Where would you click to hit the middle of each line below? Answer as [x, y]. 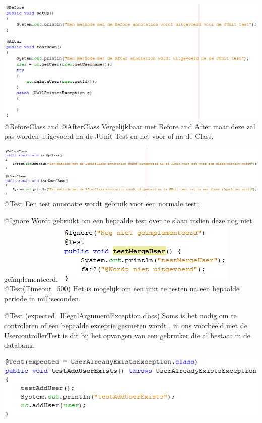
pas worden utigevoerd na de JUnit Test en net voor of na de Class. [109, 136]
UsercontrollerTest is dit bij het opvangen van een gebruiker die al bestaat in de [127, 335]
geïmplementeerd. [31, 279]
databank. [20, 345]
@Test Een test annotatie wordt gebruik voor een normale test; [102, 203]
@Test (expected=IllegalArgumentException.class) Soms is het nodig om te [120, 315]
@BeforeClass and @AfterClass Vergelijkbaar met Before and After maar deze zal [130, 126]
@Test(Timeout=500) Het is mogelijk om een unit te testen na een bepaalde [122, 289]
